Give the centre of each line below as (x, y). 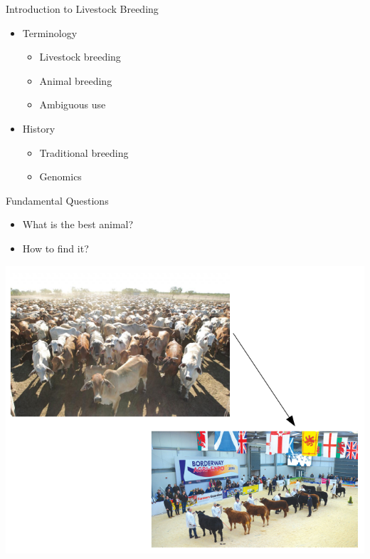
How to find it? (55, 248)
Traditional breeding (84, 152)
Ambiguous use (73, 104)
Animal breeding (76, 80)
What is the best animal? (78, 224)
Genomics (60, 176)
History (39, 128)
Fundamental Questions (57, 200)
